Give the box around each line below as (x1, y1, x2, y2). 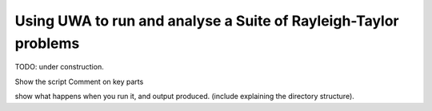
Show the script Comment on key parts (14, 77, 144, 86)
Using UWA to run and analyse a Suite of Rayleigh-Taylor (14, 12, 399, 30)
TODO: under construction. (14, 62, 104, 72)
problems (14, 34, 80, 52)
